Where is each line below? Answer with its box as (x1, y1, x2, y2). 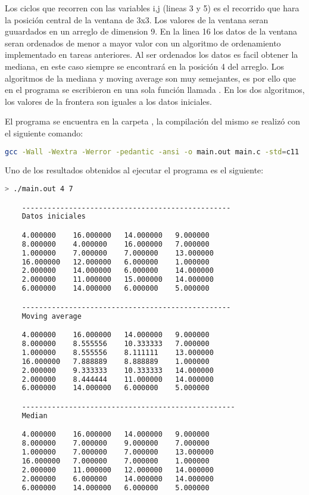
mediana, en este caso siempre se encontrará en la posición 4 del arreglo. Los (5, 60, 284, 72)
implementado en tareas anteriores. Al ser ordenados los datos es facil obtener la (5, 48, 298, 61)
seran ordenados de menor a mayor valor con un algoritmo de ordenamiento (5, 36, 281, 49)
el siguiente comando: (5, 126, 83, 139)
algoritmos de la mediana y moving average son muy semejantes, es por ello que (5, 71, 296, 84)
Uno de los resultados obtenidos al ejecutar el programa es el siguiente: (5, 164, 264, 176)
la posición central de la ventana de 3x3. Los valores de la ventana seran (5, 13, 269, 26)
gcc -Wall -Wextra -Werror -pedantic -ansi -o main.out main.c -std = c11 (5, 147, 299, 156)
